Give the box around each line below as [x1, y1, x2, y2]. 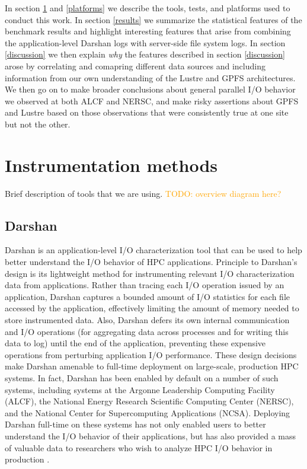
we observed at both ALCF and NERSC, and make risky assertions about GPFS [5, 94, 299, 107]
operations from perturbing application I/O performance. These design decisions [5, 348, 297, 360]
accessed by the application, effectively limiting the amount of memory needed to [5, 302, 299, 314]
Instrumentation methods [5, 152, 218, 177]
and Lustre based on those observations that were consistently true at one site [5, 106, 289, 119]
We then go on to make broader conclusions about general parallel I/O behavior [5, 83, 296, 95]
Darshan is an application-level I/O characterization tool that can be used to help [5, 244, 302, 256]
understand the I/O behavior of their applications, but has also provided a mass [5, 429, 296, 442]
